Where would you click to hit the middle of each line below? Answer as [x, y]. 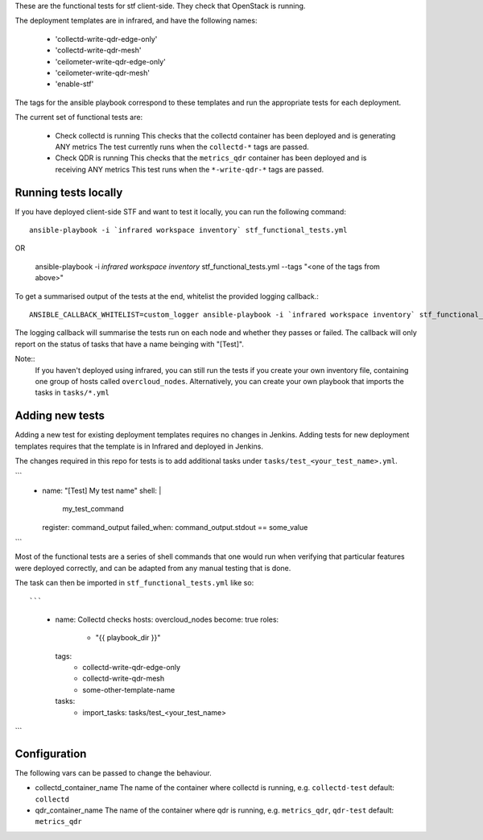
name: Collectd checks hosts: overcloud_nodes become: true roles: [167, 619]
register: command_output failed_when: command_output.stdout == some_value [175, 527]
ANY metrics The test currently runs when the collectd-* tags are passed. [182, 147]
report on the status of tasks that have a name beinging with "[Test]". [130, 344]
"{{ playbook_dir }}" [128, 638]
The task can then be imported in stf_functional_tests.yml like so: [134, 583]
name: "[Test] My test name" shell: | [102, 490]
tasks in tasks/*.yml [72, 393]
